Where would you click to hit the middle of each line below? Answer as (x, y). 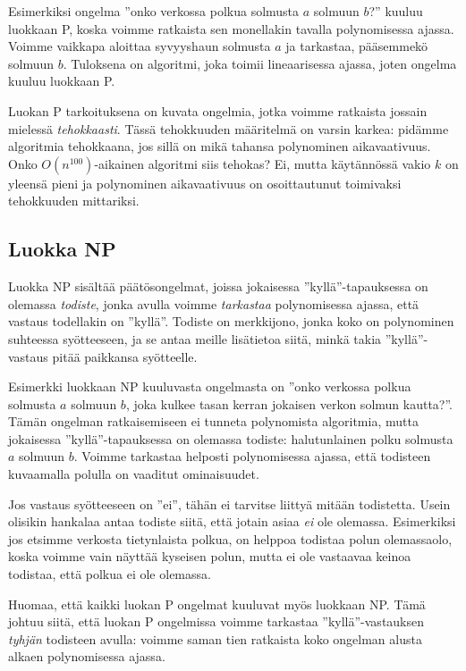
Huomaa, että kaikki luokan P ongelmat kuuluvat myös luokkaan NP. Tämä (217, 604)
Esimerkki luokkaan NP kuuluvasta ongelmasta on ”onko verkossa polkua (210, 386)
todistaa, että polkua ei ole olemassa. (110, 574)
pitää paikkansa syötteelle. (125, 356)
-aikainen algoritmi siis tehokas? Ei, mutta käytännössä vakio (263, 163)
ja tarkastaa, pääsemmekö (357, 46)
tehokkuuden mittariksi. (74, 201)
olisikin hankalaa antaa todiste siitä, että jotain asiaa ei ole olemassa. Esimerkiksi (232, 521)
